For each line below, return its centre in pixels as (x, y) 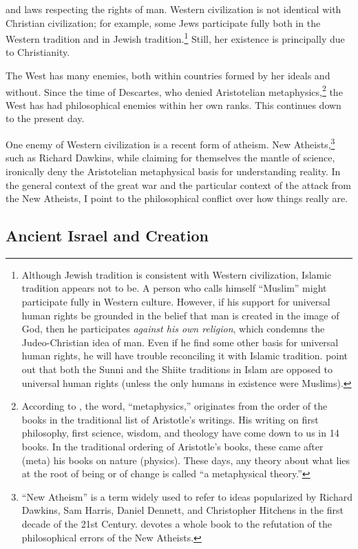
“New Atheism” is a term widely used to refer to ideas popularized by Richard (187, 496)
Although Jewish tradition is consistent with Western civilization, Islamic (177, 274)
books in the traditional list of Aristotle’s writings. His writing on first (170, 419)
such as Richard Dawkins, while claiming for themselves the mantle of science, (170, 158)
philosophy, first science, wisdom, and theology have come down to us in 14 (180, 433)
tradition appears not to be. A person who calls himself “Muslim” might (174, 288)
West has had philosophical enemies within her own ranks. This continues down (173, 104)
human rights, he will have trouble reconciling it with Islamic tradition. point (185, 356)
